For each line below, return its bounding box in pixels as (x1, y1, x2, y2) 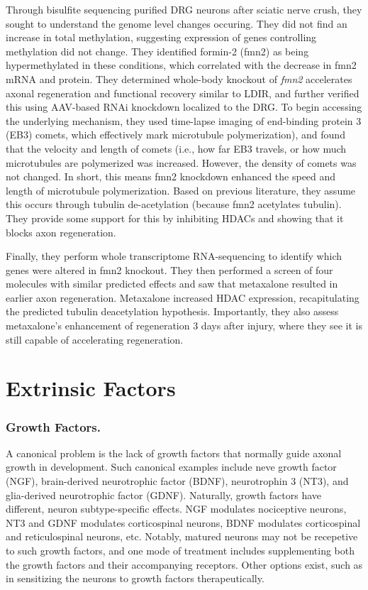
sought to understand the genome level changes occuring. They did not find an (6, 16, 347, 31)
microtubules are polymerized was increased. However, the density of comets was (6, 155, 357, 170)
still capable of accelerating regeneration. (6, 332, 184, 346)
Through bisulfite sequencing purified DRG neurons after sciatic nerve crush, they (6, 2, 362, 16)
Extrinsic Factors (6, 373, 176, 403)
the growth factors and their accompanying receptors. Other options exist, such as (6, 557, 363, 572)
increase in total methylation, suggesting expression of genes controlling (6, 30, 317, 45)
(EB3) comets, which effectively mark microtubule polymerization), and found (6, 127, 345, 142)
